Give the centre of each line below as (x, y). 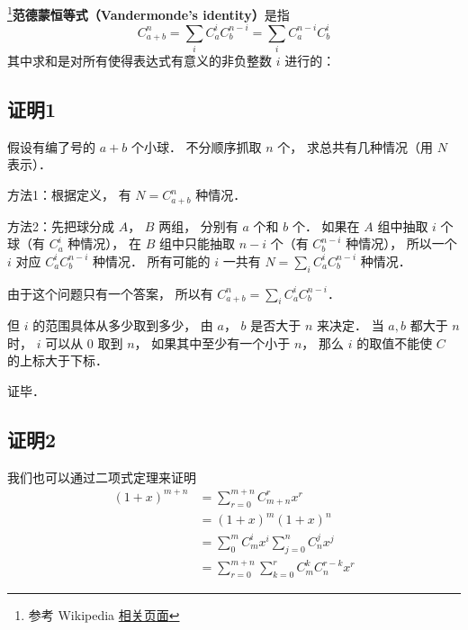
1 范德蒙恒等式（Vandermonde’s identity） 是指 (148, 13)
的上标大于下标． (58, 360)
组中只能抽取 (197, 243)
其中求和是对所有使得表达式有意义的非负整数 (139, 61)
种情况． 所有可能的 (151, 261)
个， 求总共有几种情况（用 (355, 146)
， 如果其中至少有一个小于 (212, 342)
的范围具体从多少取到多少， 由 (123, 325)
